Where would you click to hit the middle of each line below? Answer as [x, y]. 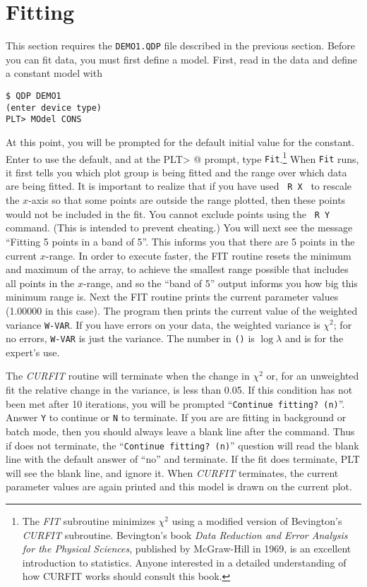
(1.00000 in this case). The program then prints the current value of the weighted [182, 310]
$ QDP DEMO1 [34, 96]
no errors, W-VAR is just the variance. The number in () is [130, 338]
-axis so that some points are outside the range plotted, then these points [187, 200]
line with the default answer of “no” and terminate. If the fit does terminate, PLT [183, 459]
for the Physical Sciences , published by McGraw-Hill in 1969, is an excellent [187, 549]
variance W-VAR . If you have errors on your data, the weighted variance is [163, 324]
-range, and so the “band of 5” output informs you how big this [221, 283]
